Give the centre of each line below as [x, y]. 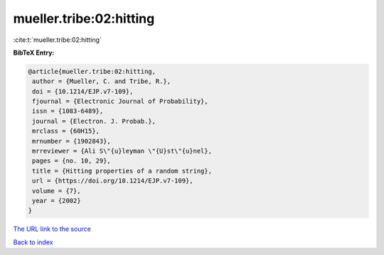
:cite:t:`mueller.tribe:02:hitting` [58, 40]
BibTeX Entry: [34, 53]
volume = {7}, [57, 191]
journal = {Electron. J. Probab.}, [94, 121]
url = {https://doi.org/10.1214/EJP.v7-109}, [113, 181]
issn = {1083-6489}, [68, 111]
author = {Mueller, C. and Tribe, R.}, [101, 81]
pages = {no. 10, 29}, [72, 161]
